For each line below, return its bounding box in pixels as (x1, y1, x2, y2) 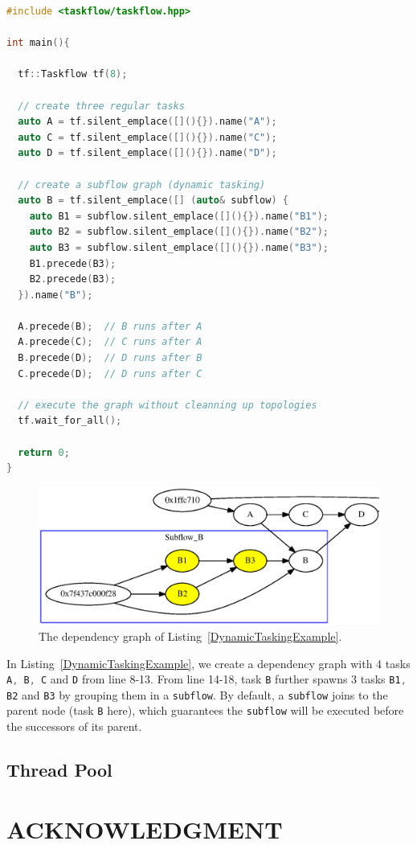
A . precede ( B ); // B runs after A (18, 320, 202, 332)
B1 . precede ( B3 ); (29, 257, 117, 269)
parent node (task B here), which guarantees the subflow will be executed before (6, 702, 404, 719)
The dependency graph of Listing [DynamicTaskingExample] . (39, 627, 342, 644)
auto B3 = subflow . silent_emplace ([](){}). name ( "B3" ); (29, 241, 329, 253)
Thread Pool (6, 757, 112, 782)
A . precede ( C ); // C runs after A (18, 336, 202, 348)
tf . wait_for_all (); (18, 415, 122, 427)
